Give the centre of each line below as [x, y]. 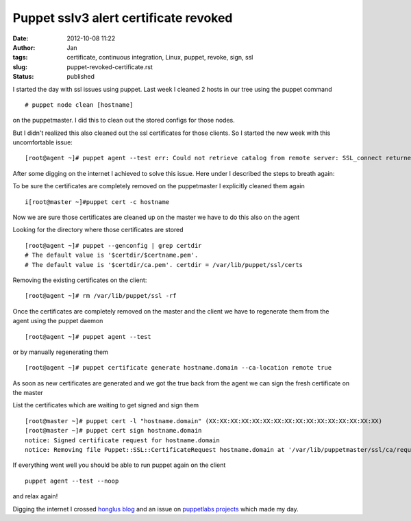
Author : [24, 47]
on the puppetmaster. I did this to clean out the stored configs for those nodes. [124, 120]
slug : [20, 67]
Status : [23, 77]
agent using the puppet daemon [58, 321]
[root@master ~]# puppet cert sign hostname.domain [113, 431]
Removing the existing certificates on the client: [80, 280]
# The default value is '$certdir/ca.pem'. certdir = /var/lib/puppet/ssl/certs [164, 265]
